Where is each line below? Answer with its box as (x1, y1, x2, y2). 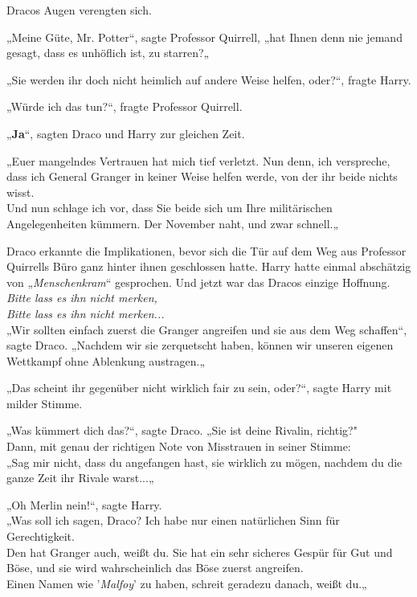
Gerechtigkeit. (6, 528, 75, 545)
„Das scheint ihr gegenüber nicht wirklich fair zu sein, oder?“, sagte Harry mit (6, 379, 392, 396)
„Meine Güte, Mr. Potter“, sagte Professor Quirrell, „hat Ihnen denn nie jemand (6, 28, 403, 45)
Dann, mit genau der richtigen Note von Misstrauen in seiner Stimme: (6, 438, 351, 455)
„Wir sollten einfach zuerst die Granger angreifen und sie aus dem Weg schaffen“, (6, 321, 407, 337)
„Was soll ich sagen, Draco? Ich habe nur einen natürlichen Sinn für (6, 512, 340, 529)
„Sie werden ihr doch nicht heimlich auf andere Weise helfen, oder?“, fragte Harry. (6, 71, 411, 88)
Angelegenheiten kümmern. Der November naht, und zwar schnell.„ (6, 215, 339, 231)
